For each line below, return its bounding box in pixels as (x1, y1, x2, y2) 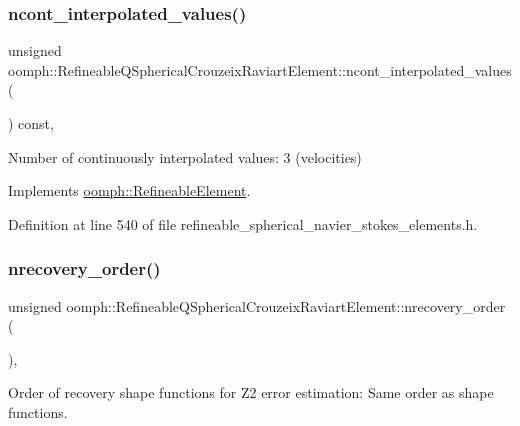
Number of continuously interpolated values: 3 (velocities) (8, 146, 362, 167)
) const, (8, 113, 54, 133)
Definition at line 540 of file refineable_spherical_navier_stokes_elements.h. (8, 213, 478, 234)
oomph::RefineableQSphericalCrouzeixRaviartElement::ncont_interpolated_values (8, 59, 512, 80)
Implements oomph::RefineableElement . (8, 180, 251, 201)
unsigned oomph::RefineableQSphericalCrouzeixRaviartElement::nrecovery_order (8, 295, 506, 316)
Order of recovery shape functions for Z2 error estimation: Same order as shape (8, 382, 494, 403)
